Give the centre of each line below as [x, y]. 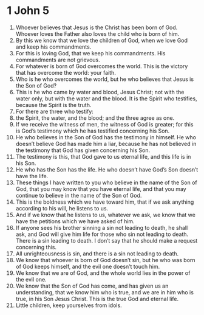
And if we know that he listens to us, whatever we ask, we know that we [106, 215]
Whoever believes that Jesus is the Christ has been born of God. [97, 27]
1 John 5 [28, 11]
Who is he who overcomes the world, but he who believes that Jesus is [104, 79]
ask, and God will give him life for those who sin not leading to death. [102, 234]
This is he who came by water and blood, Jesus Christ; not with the [100, 92]
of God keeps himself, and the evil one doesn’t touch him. [88, 266]
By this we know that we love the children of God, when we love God [101, 40]
